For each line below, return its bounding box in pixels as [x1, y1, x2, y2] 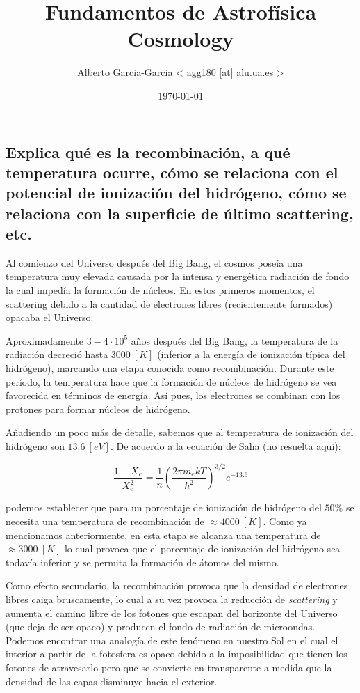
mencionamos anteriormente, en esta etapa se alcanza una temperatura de [6, 527, 321, 542]
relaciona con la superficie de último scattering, [6, 202, 354, 224]
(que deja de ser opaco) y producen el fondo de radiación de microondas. [6, 619, 316, 634]
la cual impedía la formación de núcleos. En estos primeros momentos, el [6, 283, 315, 297]
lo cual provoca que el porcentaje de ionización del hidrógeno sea [64, 541, 341, 556]
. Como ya [263, 514, 307, 529]
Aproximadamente [6, 333, 84, 348]
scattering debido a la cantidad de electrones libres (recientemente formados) [6, 296, 333, 311]
